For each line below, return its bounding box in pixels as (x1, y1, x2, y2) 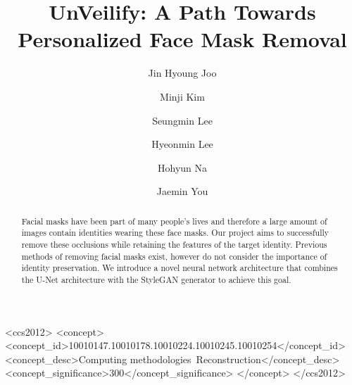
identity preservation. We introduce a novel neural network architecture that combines (21, 262, 338, 274)
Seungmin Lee (152, 113, 213, 127)
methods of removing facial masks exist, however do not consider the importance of (21, 250, 327, 262)
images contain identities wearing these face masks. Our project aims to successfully (21, 227, 329, 239)
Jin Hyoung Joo (148, 65, 217, 80)
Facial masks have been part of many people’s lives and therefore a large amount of (21, 215, 327, 227)
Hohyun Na (157, 160, 207, 175)
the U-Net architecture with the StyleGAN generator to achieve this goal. (21, 273, 291, 285)
